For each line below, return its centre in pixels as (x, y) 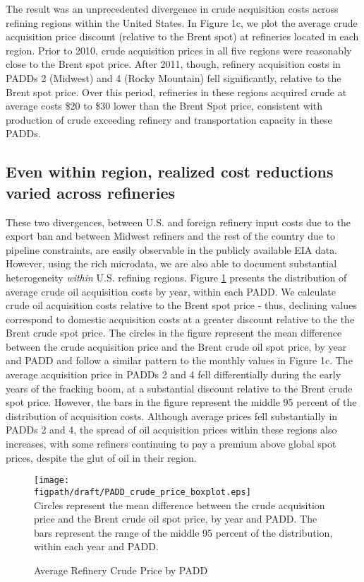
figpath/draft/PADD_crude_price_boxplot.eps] (142, 492)
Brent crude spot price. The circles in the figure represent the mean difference (174, 333)
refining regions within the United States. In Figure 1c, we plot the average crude (182, 22)
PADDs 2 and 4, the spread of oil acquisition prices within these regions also (171, 430)
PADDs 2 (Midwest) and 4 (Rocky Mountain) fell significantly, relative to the (174, 77)
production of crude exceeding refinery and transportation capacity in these (169, 119)
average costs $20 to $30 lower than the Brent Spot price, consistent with (164, 106)
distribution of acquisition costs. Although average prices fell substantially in (172, 415)
